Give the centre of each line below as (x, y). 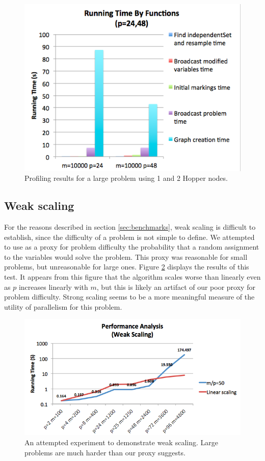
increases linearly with (53, 287)
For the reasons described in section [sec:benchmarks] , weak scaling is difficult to (130, 226)
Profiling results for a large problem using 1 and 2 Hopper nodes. (126, 178)
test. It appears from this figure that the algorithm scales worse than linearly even (132, 276)
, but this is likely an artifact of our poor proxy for (176, 287)
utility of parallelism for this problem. (63, 306)
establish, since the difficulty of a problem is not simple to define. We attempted (129, 237)
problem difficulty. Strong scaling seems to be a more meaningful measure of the (129, 297)
